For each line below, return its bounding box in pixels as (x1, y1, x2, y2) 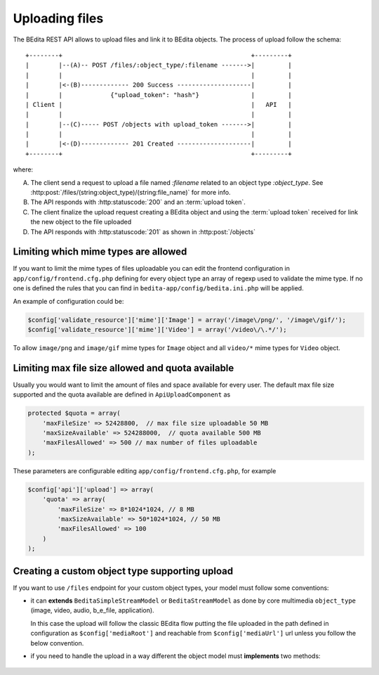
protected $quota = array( (27, 409, 121, 418)
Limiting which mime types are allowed (13, 246, 187, 258)
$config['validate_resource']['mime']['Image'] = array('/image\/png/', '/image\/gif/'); (27, 316, 347, 323)
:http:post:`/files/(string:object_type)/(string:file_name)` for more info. (30, 188, 231, 197)
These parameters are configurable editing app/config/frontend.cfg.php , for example (13, 466, 277, 475)
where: (13, 165, 34, 174)
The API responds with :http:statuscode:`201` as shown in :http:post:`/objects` (30, 227, 256, 236)
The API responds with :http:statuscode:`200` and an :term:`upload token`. (30, 198, 246, 207)
